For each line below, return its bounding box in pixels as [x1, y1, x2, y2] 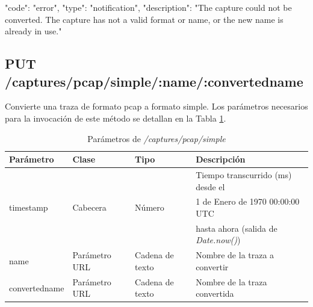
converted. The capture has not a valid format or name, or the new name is [5, 13, 284, 25]
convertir [196, 260, 229, 273]
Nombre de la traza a [196, 249, 274, 261]
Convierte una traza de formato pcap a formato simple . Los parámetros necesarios [5, 100, 308, 113]
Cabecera [72, 201, 107, 214]
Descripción [196, 153, 246, 166]
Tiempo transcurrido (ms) [196, 169, 292, 181]
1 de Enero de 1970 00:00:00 [196, 195, 300, 208]
